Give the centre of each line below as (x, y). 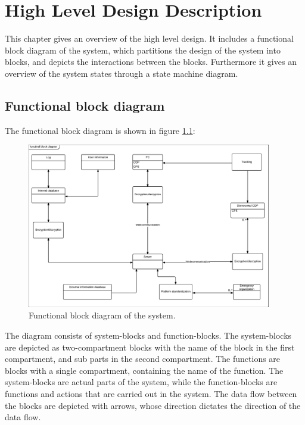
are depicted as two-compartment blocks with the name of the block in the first (150, 347)
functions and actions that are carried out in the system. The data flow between (151, 394)
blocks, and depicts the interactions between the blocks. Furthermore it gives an (151, 62)
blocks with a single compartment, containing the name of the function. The (144, 370)
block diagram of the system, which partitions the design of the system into (143, 50)
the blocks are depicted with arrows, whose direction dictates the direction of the (153, 405)
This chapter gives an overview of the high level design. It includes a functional (149, 38)
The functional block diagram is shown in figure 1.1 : (100, 130)
